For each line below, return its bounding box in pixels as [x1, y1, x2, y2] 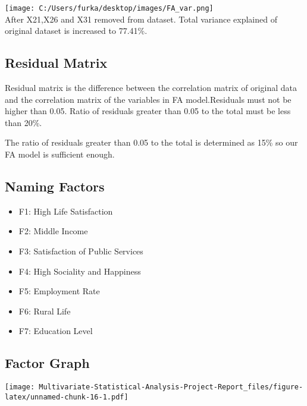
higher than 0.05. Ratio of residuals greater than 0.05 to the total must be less [5, 105, 291, 117]
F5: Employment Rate [18, 285, 100, 297]
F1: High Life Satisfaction [18, 204, 113, 217]
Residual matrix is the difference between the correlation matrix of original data [5, 81, 297, 94]
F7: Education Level [18, 325, 93, 337]
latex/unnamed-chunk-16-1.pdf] [5, 392, 129, 401]
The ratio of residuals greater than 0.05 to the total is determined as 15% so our [5, 136, 298, 149]
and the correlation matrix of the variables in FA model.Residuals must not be [5, 93, 292, 105]
